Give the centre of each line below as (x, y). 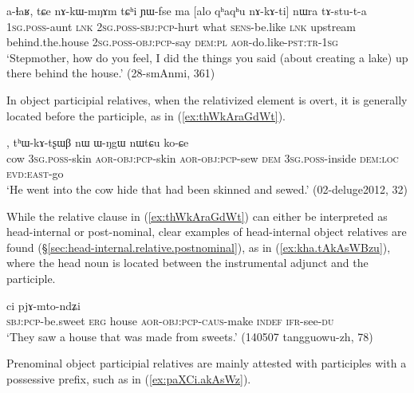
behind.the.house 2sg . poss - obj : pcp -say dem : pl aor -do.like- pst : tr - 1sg (172, 42)
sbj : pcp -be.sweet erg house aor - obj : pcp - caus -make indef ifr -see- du (170, 321)
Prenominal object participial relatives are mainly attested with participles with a (207, 363)
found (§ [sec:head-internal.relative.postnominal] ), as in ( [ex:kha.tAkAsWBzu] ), (199, 247)
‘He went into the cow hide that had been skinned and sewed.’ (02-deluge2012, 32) (207, 189)
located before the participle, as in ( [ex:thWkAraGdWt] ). (146, 115)
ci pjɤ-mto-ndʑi (43, 305)
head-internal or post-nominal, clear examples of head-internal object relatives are (207, 232)
